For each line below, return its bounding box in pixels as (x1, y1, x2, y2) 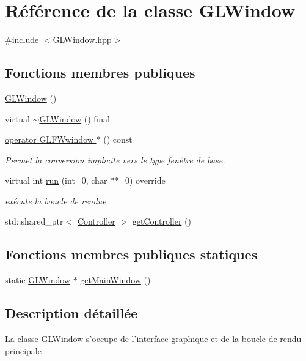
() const (103, 133, 133, 146)
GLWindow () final (39, 112, 110, 125)
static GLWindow (5, 274, 70, 286)
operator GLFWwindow (5, 133, 93, 146)
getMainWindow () (80, 274, 151, 286)
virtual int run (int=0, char (5, 174, 107, 187)
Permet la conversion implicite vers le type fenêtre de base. (5, 153, 225, 166)
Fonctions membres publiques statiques (5, 245, 258, 264)
